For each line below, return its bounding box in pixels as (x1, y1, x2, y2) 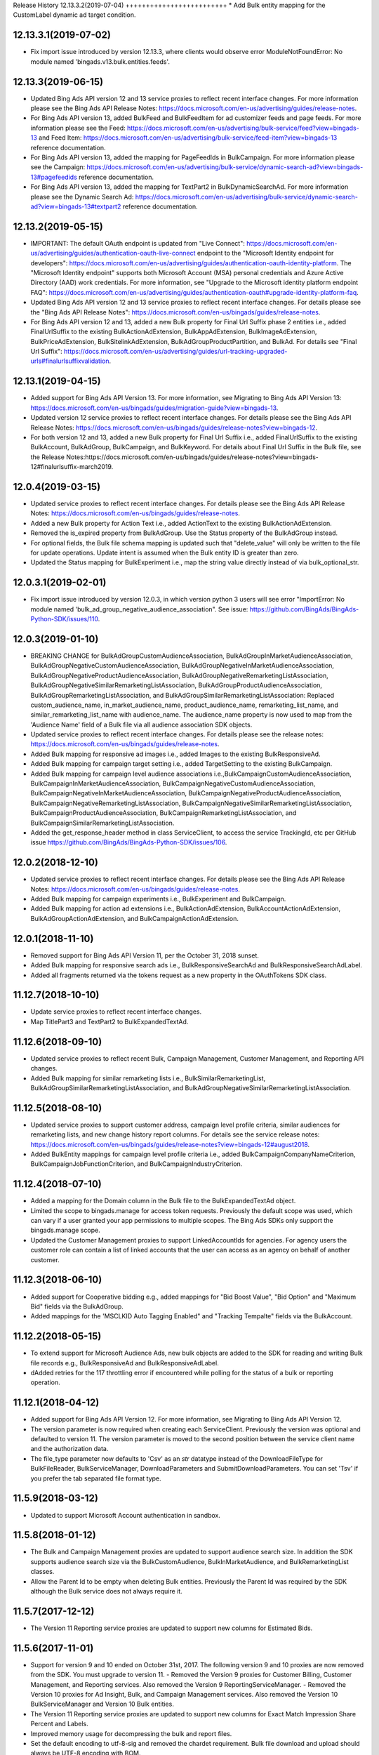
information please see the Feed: (30, 124, 126, 132)
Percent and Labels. (30, 1720, 88, 1728)
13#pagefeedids (30, 173, 77, 181)
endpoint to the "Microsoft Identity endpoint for (197, 249, 334, 258)
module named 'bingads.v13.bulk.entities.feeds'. (30, 57, 170, 66)
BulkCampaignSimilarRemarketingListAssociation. (30, 819, 175, 827)
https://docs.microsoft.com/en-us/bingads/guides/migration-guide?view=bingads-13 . (30, 404, 279, 412)
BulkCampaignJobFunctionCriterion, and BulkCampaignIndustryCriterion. (30, 1160, 243, 1168)
